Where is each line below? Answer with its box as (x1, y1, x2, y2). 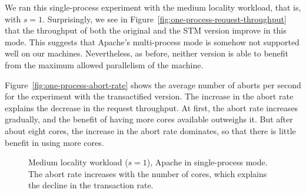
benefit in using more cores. (5, 136, 104, 148)
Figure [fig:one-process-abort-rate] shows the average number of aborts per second (5, 78, 301, 91)
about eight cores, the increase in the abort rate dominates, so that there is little (5, 124, 296, 137)
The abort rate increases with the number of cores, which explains (28, 167, 267, 179)
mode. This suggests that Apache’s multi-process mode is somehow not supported (5, 35, 300, 48)
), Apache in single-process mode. (147, 156, 268, 168)
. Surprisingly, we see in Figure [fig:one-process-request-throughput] (42, 12, 287, 25)
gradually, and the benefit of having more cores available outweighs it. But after (5, 113, 293, 125)
